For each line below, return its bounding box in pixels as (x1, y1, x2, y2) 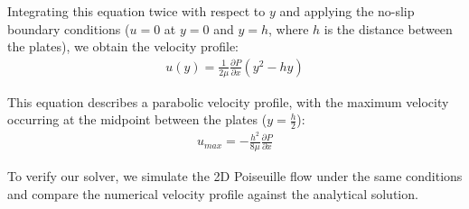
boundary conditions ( (7, 19, 130, 38)
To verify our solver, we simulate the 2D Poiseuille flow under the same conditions (7, 167, 463, 185)
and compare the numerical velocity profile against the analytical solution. (7, 184, 418, 203)
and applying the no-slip (279, 2, 415, 20)
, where (268, 19, 309, 38)
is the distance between (324, 19, 453, 38)
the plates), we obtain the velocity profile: (7, 37, 239, 56)
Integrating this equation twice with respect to (7, 2, 266, 20)
